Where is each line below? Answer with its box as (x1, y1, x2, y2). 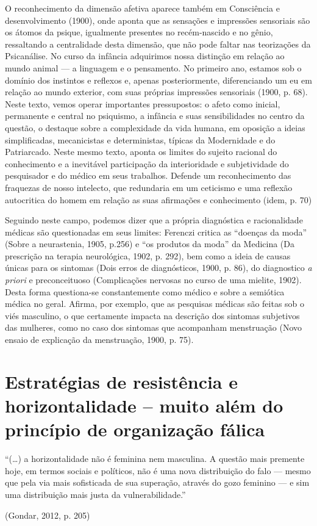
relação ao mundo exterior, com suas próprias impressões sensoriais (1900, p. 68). (5, 85, 308, 98)
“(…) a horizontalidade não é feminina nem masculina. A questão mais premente (5, 452, 305, 465)
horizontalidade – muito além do (5, 393, 283, 417)
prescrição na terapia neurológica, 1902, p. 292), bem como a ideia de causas (5, 249, 291, 262)
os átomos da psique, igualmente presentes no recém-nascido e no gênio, (5, 26, 273, 38)
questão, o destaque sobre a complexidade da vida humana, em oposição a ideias (5, 121, 305, 134)
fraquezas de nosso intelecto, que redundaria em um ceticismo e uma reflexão (5, 181, 293, 193)
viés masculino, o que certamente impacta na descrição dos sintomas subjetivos (5, 309, 300, 322)
